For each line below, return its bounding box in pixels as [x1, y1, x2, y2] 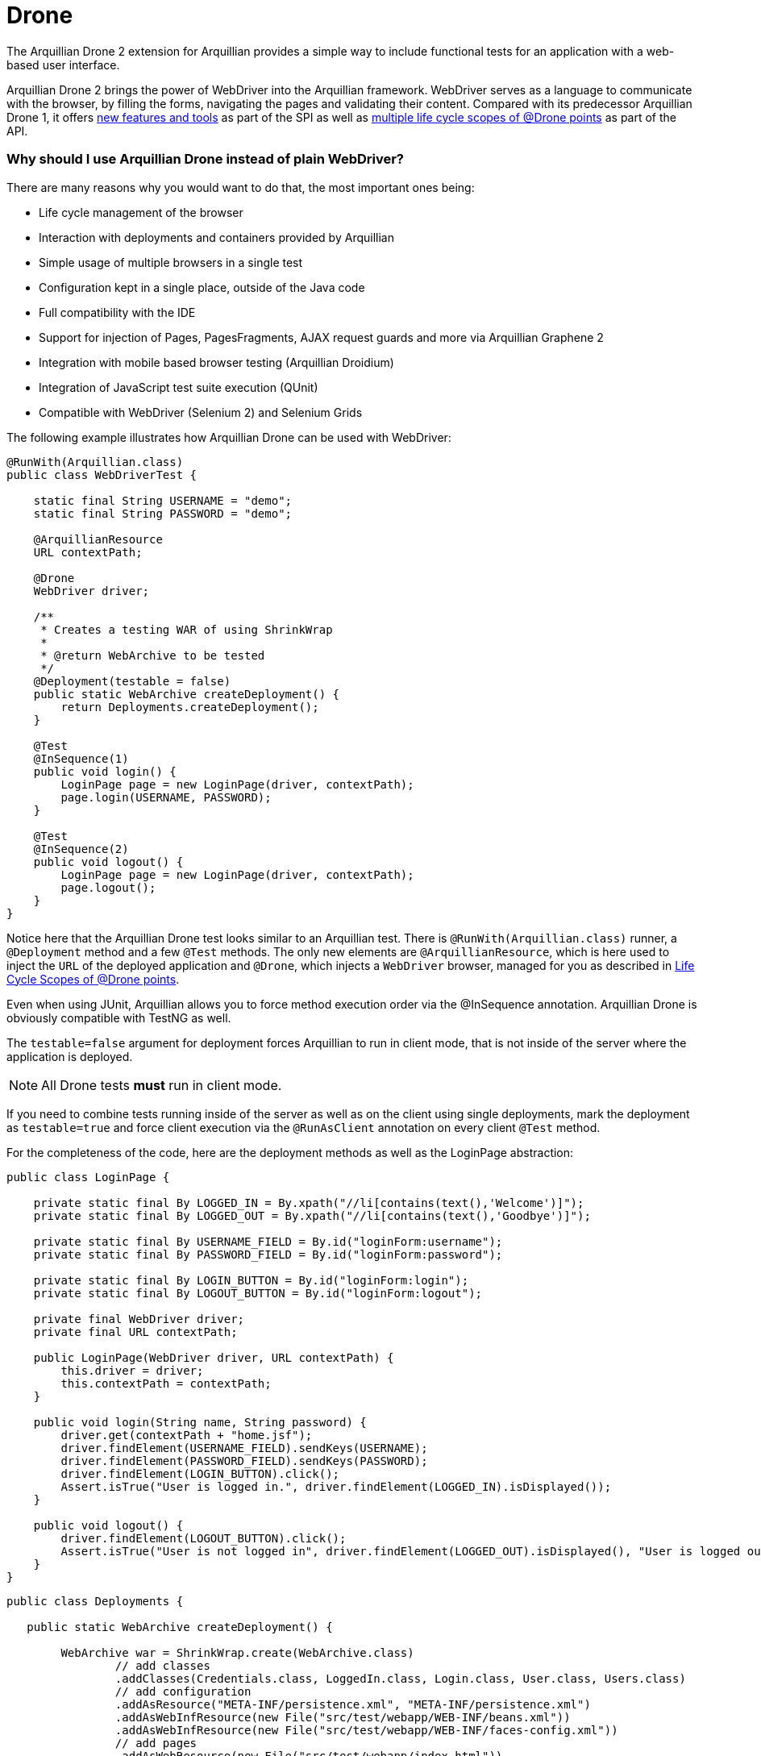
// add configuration [114, 1684, 252, 1698]
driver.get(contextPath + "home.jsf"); [60, 1428, 313, 1442]
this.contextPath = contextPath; [60, 1376, 272, 1390]
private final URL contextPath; [33, 1325, 238, 1338]
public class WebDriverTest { [6, 468, 198, 481]
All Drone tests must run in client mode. [41, 1076, 282, 1093]
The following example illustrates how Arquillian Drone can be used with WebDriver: [6, 430, 451, 444]
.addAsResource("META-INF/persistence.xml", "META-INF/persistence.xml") [114, 1697, 591, 1711]
